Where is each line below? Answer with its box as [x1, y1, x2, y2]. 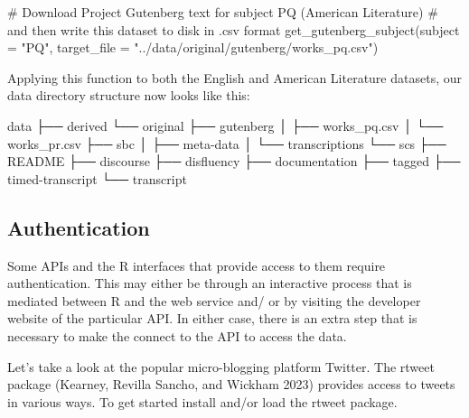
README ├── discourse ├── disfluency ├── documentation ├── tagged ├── [7, 152, 461, 171]
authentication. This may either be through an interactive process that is [7, 274, 412, 293]
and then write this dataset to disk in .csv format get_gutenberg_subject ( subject [7, 20, 460, 39]
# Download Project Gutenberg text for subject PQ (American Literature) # [7, 3, 438, 21]
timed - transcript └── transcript [7, 169, 187, 188]
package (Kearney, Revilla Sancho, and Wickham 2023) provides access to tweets [7, 375, 455, 394]
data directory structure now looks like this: [7, 86, 250, 105]
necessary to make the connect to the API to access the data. [7, 326, 347, 345]
